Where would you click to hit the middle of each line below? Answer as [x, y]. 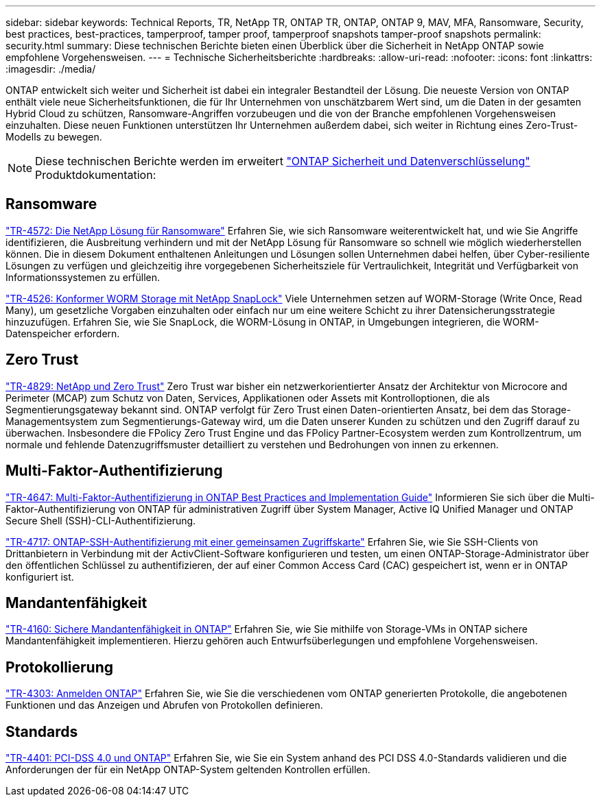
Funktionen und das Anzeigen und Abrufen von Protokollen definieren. [164, 705]
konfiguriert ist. [40, 576]
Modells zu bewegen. [54, 137]
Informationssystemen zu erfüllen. [83, 277]
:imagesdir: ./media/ [51, 69]
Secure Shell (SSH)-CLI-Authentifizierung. [101, 520]
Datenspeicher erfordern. [63, 333]
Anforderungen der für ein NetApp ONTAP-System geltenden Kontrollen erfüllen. [188, 770]
